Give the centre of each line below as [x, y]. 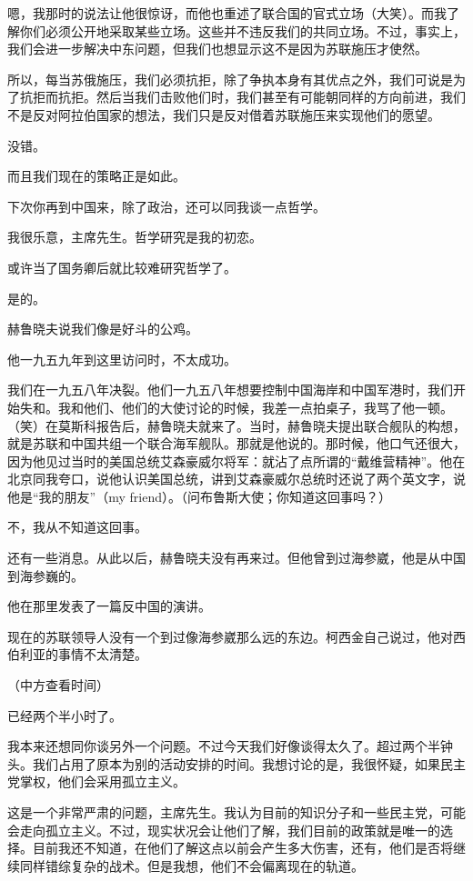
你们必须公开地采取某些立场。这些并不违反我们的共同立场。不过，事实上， [242, 30]
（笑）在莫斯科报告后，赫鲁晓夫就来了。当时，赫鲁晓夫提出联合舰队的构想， [236, 425]
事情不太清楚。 [102, 654]
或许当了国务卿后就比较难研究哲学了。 [122, 267]
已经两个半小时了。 [65, 715]
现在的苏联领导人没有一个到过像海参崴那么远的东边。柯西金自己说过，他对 [230, 636]
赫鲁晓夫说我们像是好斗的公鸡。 [103, 329]
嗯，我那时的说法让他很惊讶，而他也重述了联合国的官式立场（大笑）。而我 [227, 13]
